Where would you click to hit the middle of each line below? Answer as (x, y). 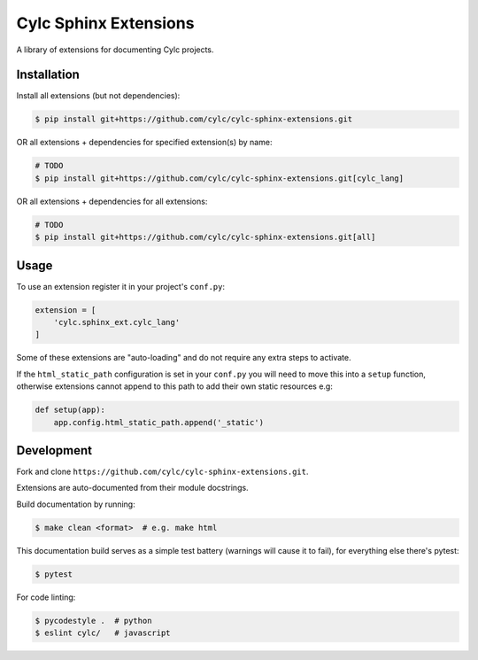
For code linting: (46, 597)
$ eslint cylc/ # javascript (103, 633)
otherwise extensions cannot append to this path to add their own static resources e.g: (175, 386)
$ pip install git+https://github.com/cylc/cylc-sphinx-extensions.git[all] (205, 237)
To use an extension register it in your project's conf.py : (121, 286)
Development (54, 450)
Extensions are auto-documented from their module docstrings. (132, 488)
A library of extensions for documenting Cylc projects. (115, 50)
